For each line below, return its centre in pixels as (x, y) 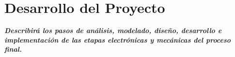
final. (13, 49)
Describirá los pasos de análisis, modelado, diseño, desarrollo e (113, 30)
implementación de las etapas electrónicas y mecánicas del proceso (118, 40)
